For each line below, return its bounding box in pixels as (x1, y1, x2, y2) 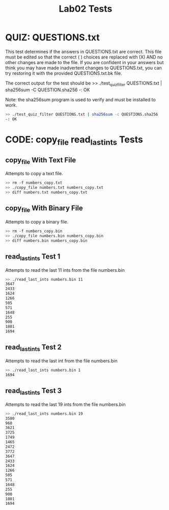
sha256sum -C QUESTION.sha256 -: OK (5, 87, 90, 93)
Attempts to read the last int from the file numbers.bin (5, 358, 118, 364)
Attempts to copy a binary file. (5, 218, 69, 224)
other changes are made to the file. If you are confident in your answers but (5, 59, 164, 65)
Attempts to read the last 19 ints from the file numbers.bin (5, 401, 126, 407)
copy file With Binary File (5, 204, 83, 214)
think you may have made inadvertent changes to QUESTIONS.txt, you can (5, 65, 162, 71)
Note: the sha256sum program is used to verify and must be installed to (5, 96, 156, 102)
